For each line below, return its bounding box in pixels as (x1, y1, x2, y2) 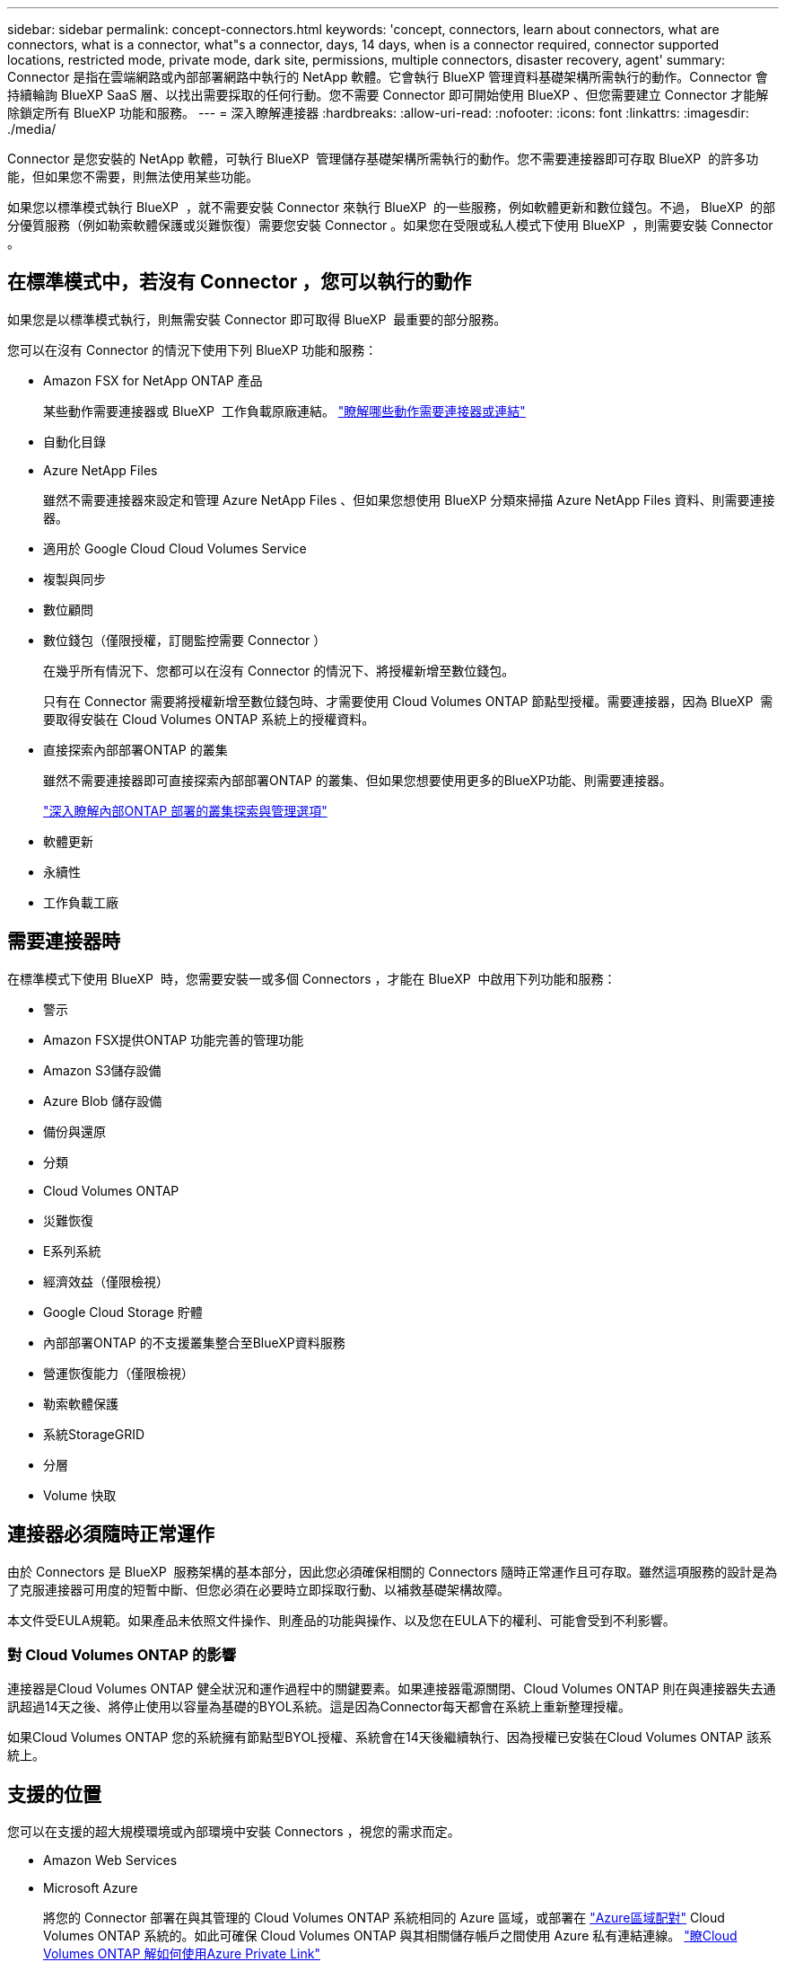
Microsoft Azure (43, 1880, 138, 1896)
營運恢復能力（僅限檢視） (43, 1365, 194, 1381)
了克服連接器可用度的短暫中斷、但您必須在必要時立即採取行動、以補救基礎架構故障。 (7, 1581, 510, 1597)
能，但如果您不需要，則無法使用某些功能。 (7, 169, 258, 184)
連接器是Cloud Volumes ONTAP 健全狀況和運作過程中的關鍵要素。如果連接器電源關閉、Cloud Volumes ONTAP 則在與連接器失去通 (7, 1681, 776, 1697)
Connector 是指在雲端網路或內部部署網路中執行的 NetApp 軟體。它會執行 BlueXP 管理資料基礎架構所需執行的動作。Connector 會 (7, 69, 768, 84)
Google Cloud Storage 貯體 (43, 1304, 203, 1320)
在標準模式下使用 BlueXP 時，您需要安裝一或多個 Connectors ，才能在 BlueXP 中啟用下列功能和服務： (7, 970, 616, 986)
